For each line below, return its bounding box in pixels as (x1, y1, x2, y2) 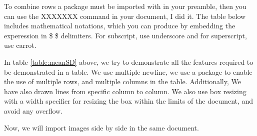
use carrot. (4, 40, 36, 50)
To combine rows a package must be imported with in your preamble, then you (4, 1, 246, 11)
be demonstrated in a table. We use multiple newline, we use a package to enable (4, 66, 252, 77)
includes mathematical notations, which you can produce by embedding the (4, 20, 235, 31)
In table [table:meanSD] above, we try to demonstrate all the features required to (4, 56, 253, 67)
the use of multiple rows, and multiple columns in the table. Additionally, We (4, 76, 241, 87)
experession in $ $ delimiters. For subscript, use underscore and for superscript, (4, 30, 247, 40)
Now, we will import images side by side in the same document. (4, 122, 199, 133)
